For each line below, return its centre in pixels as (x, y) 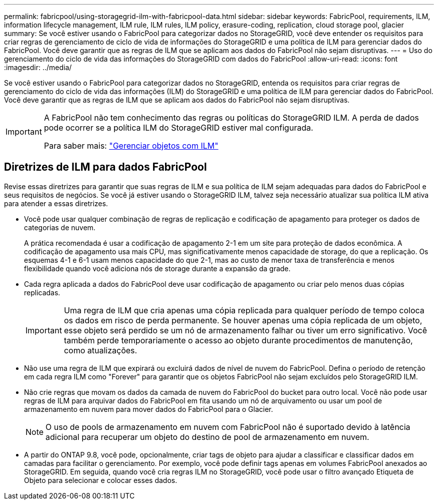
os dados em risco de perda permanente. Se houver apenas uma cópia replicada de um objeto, (243, 320)
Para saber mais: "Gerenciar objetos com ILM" (131, 146)
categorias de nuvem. (60, 227)
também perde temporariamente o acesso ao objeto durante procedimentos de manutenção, (238, 340)
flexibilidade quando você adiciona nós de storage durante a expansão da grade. (157, 268)
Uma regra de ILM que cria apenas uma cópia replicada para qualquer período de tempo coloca (244, 310)
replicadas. (42, 292)
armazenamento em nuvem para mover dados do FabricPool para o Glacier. (149, 409)
